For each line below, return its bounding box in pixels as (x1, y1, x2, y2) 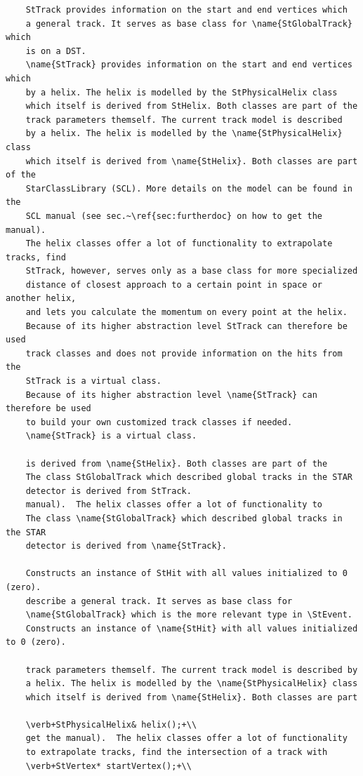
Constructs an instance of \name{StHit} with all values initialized (25, 623, 358, 634)
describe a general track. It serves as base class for (25, 596, 293, 606)
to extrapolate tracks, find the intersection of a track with (25, 747, 328, 758)
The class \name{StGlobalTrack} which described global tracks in (25, 513, 343, 523)
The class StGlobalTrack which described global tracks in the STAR (25, 472, 352, 483)
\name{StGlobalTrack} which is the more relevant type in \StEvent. (25, 610, 352, 620)
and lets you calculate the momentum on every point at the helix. (25, 307, 348, 318)
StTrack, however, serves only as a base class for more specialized (25, 266, 358, 276)
